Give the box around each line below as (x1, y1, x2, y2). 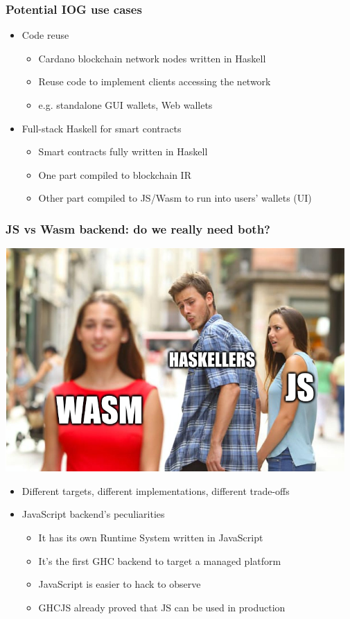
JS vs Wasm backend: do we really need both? (6, 220, 270, 237)
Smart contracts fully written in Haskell (38, 144, 208, 159)
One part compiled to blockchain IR (38, 167, 191, 182)
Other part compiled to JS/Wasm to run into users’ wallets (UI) (38, 191, 312, 205)
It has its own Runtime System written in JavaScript (38, 530, 263, 544)
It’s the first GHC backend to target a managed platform (38, 553, 281, 568)
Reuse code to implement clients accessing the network (38, 74, 271, 89)
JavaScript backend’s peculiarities (21, 507, 165, 521)
